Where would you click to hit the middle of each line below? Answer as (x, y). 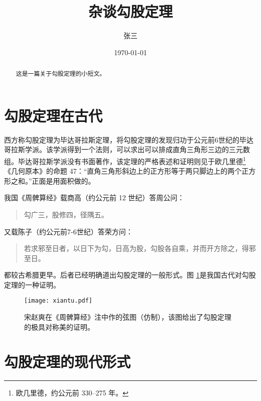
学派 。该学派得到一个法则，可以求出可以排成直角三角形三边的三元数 (137, 149)
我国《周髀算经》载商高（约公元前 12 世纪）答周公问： (94, 197)
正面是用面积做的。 (63, 180)
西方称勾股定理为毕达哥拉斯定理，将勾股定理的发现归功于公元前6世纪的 (122, 139)
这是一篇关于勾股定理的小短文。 (61, 74)
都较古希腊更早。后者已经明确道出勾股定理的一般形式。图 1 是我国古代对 (123, 275)
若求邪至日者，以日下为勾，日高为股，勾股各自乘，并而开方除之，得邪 (140, 248)
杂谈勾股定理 (130, 11)
